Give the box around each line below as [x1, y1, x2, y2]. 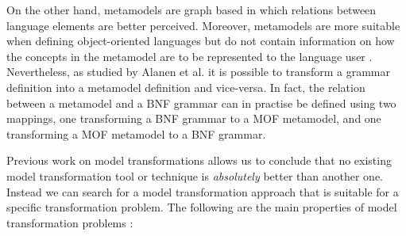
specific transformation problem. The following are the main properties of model [6, 199, 397, 215]
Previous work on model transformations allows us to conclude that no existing [6, 152, 392, 169]
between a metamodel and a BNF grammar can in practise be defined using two [6, 94, 396, 111]
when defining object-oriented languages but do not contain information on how [6, 32, 395, 49]
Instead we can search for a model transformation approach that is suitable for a [6, 183, 399, 200]
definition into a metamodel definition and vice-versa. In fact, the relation [6, 78, 365, 95]
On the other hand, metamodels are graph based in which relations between [6, 2, 377, 17]
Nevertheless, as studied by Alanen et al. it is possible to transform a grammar [6, 63, 390, 80]
